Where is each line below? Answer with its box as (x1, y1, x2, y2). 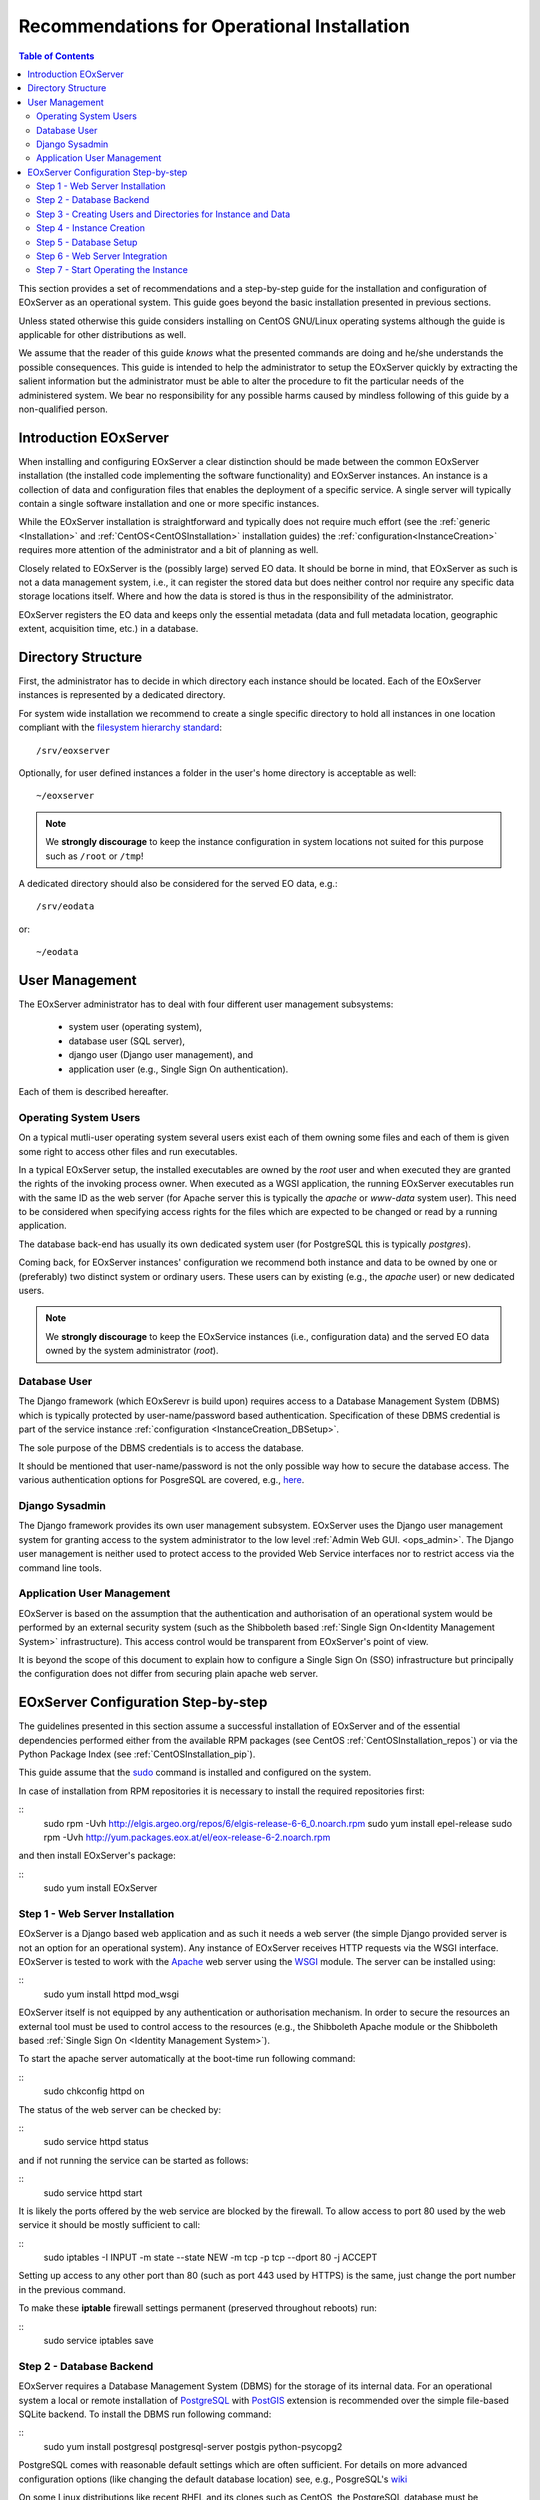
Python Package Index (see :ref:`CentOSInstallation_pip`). (18, 1748, 256, 1760)
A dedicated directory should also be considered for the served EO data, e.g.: (18, 877, 338, 889)
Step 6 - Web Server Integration (36, 250, 168, 262)
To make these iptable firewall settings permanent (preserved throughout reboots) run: (18, 2302, 377, 2314)
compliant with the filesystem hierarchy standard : (18, 721, 222, 734)
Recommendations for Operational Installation (18, 15, 410, 37)
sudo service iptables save (43, 2335, 154, 2347)
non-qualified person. (18, 403, 109, 415)
